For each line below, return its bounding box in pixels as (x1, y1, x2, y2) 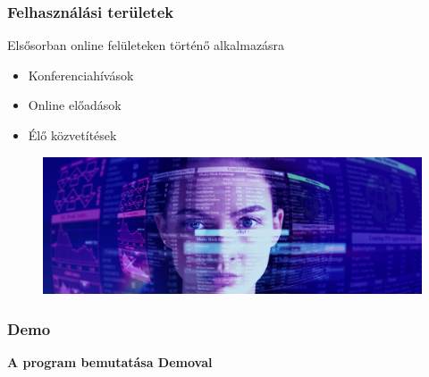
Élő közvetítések (28, 126, 117, 144)
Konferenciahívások (28, 65, 134, 84)
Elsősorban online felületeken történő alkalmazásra (7, 36, 285, 54)
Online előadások (28, 96, 122, 114)
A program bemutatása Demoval (7, 353, 213, 372)
